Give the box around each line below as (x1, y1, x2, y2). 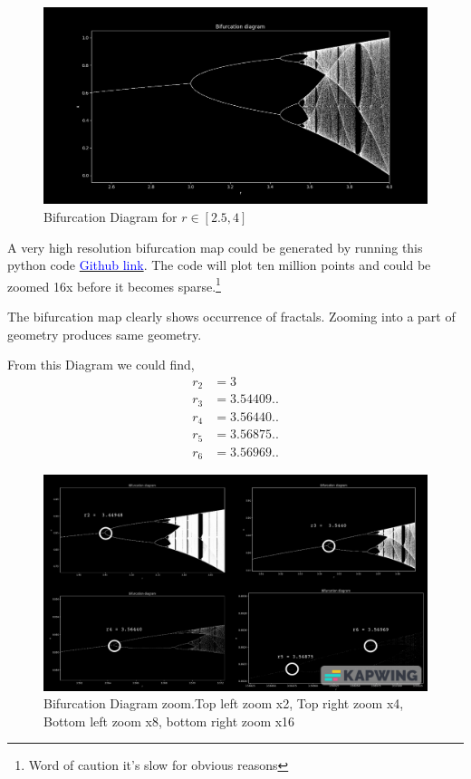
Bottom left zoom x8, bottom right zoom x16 (43, 711, 295, 730)
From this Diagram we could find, (7, 355, 195, 374)
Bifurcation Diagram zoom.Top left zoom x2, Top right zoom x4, (43, 694, 404, 713)
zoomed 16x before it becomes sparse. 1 (7, 274, 221, 295)
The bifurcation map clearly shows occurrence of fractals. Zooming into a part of (7, 307, 456, 325)
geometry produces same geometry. (7, 324, 202, 343)
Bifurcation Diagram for (43, 207, 178, 226)
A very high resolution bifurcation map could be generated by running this (7, 237, 423, 256)
